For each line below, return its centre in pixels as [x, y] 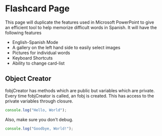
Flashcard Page [37, 9]
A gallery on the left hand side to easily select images [66, 47]
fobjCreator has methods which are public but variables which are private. [80, 90]
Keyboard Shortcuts [32, 58]
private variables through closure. [39, 101]
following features [23, 33]
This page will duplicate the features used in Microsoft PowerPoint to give [80, 22]
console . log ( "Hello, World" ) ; [36, 110]
